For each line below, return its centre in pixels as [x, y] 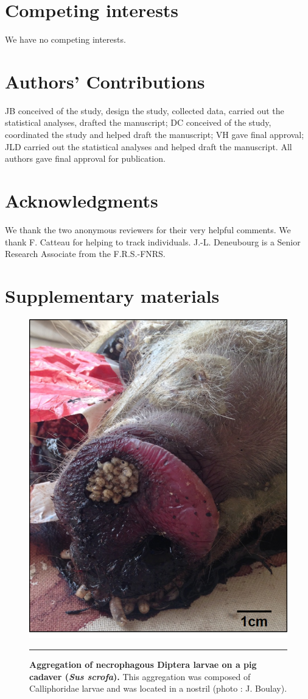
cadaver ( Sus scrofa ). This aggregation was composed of [140, 676]
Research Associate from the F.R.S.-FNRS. [85, 254]
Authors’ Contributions [105, 81]
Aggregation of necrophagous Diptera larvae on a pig [143, 665]
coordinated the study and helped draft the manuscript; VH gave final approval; [155, 135]
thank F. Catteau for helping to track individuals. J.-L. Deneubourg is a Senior [153, 241]
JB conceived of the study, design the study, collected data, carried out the [145, 110]
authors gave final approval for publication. [85, 158]
